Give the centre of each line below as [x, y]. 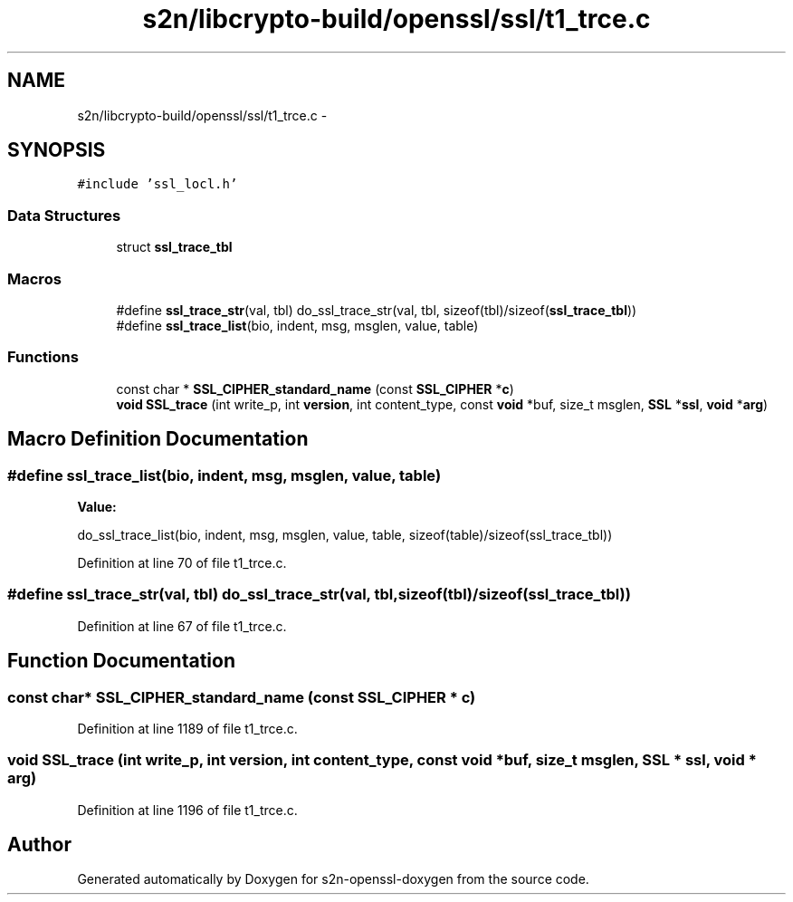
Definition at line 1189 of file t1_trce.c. [187, 728]
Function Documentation [121, 661]
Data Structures [64, 215]
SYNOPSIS [57, 150]
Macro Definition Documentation [158, 439]
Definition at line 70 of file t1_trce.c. [182, 562]
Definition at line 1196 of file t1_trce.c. [187, 810]
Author [39, 845]
